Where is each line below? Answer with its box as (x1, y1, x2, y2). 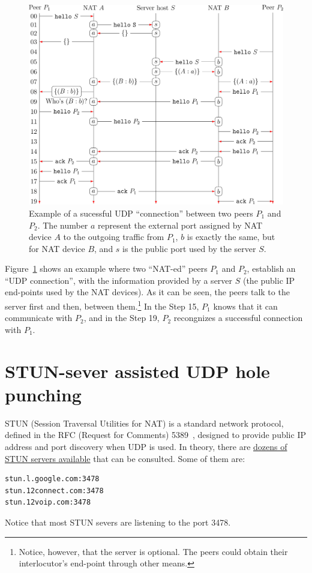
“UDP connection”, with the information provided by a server (5, 274, 233, 286)
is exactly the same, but (187, 230, 275, 243)
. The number (37, 218, 88, 231)
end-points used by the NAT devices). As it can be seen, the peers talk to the (5, 286, 290, 298)
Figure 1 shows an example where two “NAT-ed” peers (5, 262, 208, 275)
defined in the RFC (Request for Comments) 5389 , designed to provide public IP (5, 428, 306, 441)
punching (5, 382, 82, 406)
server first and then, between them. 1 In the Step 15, (5, 298, 199, 312)
